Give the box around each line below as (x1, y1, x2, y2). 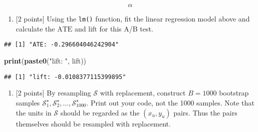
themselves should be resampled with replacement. (16, 118, 171, 128)
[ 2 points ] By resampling (16, 87, 91, 98)
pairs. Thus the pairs (173, 107, 237, 117)
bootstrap (219, 87, 249, 98)
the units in (16, 107, 52, 117)
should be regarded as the (60, 107, 140, 117)
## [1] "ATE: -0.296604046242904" (4, 41, 119, 48)
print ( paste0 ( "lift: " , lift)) (4, 55, 87, 66)
